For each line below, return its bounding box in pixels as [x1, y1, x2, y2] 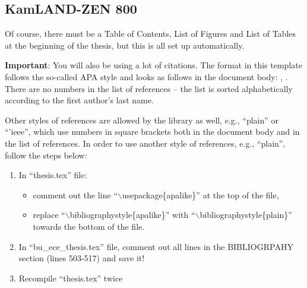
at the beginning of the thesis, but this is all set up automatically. [5, 39, 245, 51]
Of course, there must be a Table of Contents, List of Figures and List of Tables [5, 27, 296, 40]
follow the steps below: [5, 148, 87, 161]
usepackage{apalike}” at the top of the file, [122, 188, 279, 201]
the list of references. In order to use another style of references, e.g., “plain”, [5, 137, 286, 149]
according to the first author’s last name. [5, 94, 154, 106]
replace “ [33, 208, 65, 221]
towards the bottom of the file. [33, 220, 145, 232]
